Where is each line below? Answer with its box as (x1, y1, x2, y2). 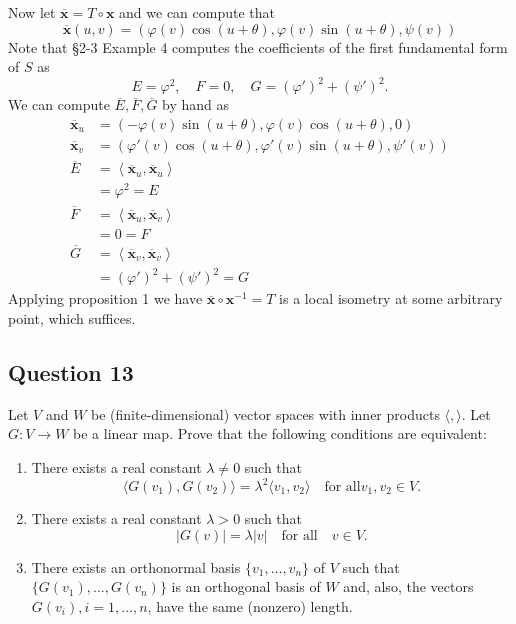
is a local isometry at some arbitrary (279, 288, 503, 309)
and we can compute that (119, 2, 275, 22)
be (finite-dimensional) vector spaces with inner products (91, 403, 440, 424)
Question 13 (8, 356, 134, 387)
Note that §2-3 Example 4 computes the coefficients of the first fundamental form (8, 36, 508, 57)
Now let (8, 2, 56, 22)
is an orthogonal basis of (171, 576, 321, 597)
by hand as (162, 94, 230, 115)
